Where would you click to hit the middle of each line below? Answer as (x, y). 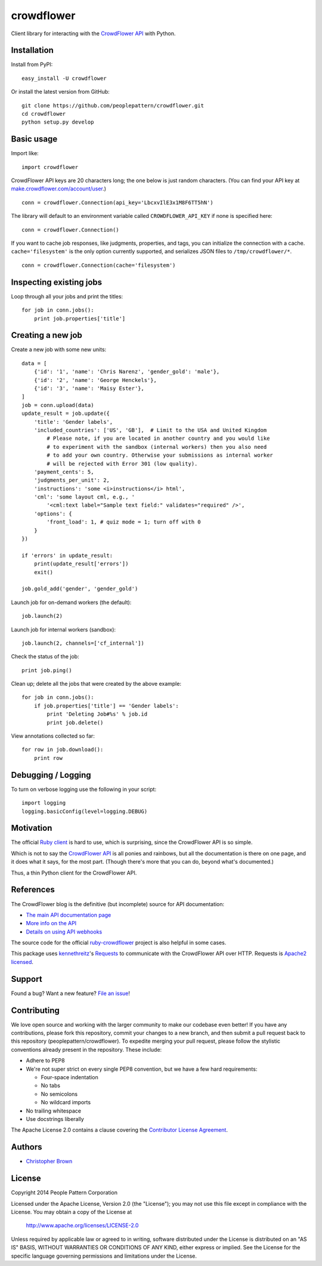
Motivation (32, 828)
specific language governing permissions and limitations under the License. (104, 1256)
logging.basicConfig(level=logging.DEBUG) (85, 811)
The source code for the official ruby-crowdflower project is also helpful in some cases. (119, 942)
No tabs (51, 1086)
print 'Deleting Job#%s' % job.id (97, 714)
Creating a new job (47, 335)
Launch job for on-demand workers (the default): (71, 602)
